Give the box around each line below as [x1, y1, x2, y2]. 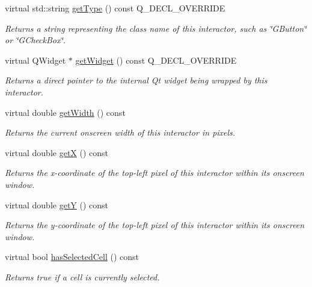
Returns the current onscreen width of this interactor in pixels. [5, 126, 236, 139]
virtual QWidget [5, 53, 66, 66]
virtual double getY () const [5, 198, 109, 211]
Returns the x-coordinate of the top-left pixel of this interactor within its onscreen [5, 166, 304, 179]
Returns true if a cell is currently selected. [5, 270, 160, 283]
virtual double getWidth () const [5, 106, 126, 118]
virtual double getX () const [5, 146, 109, 159]
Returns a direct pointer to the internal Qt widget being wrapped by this [5, 74, 268, 86]
